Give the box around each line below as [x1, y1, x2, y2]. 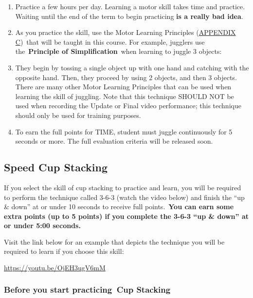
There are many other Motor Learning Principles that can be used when [15, 82, 232, 92]
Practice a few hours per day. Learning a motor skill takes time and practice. [15, 1, 245, 11]
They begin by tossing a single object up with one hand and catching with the [15, 62, 249, 72]
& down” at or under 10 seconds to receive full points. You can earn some [4, 201, 234, 212]
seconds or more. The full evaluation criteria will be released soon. [15, 136, 213, 146]
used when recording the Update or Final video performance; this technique [15, 100, 241, 111]
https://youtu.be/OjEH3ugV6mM [4, 263, 106, 273]
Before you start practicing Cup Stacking [4, 283, 171, 295]
